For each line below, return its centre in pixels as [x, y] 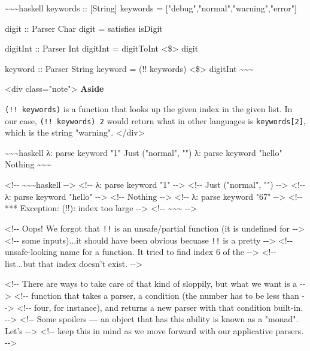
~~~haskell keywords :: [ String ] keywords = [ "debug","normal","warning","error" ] [151, 8]
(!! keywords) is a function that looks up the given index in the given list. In [149, 108]
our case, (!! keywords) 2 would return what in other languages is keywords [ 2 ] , [155, 120]
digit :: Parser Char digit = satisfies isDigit [84, 28]
